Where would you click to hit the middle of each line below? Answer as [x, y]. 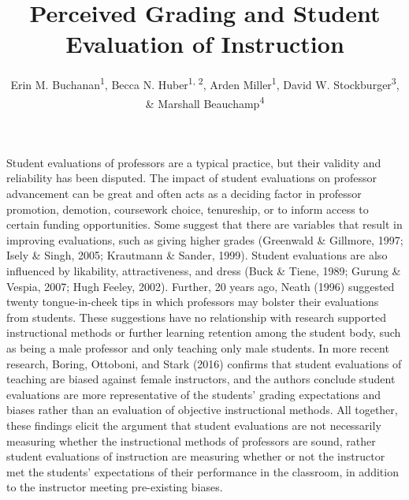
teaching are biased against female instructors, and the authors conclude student [201, 379]
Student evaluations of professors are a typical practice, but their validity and [194, 162]
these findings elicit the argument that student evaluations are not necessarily [194, 425]
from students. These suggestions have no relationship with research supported [196, 317]
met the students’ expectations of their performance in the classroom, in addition [203, 471]
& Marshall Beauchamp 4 [205, 102]
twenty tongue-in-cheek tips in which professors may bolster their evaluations [193, 302]
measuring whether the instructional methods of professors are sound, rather [191, 440]
